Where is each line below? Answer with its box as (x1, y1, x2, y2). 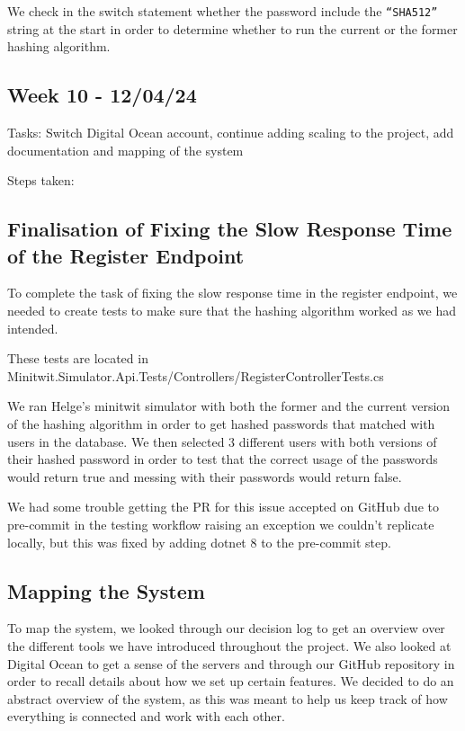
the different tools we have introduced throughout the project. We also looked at (7, 636, 452, 655)
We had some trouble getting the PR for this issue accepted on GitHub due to (7, 497, 439, 516)
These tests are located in (7, 349, 148, 368)
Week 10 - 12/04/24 (7, 81, 197, 109)
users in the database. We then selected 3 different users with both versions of (7, 432, 437, 450)
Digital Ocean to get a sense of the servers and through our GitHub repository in (7, 654, 455, 673)
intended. (7, 318, 58, 337)
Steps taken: (7, 171, 75, 190)
